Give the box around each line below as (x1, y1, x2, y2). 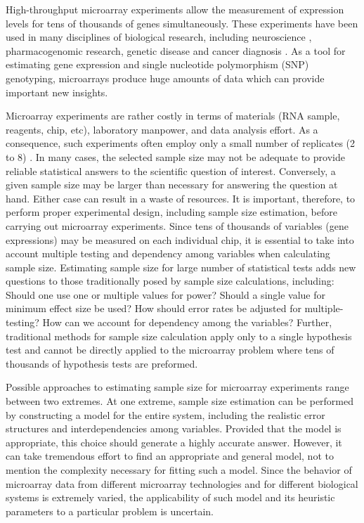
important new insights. (6, 84, 108, 99)
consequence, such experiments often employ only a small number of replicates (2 (6, 136, 356, 150)
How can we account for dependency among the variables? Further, (42, 315, 332, 330)
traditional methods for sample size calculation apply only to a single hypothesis (6, 328, 352, 343)
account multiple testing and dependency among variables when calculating (6, 246, 330, 261)
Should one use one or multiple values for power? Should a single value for (6, 287, 326, 302)
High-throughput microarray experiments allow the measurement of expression (6, 2, 344, 16)
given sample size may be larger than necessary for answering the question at (6, 177, 338, 192)
